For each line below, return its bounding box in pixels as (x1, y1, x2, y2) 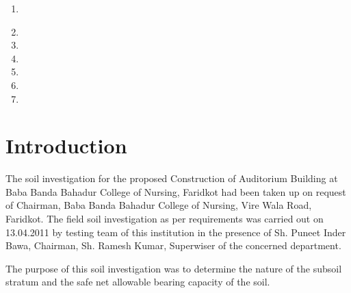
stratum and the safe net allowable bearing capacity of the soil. (5, 275, 270, 289)
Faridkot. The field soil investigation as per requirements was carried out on (5, 212, 324, 226)
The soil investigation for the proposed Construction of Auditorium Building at (5, 171, 338, 186)
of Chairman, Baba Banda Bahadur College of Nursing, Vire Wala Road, (5, 198, 312, 212)
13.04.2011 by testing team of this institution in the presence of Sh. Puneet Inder (5, 225, 346, 239)
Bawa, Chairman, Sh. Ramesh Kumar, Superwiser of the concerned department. (5, 238, 341, 253)
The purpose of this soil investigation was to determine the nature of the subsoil (5, 261, 342, 275)
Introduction (5, 131, 127, 160)
